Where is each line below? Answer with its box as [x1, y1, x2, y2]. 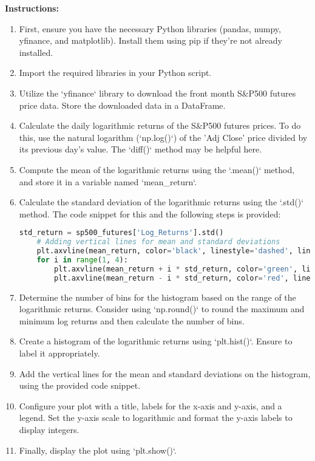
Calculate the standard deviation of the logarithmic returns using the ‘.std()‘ [19, 196, 304, 208]
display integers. [19, 423, 80, 435]
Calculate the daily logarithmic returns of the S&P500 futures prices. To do [19, 119, 301, 132]
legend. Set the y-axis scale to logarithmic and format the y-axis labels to [19, 411, 293, 424]
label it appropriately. [19, 346, 100, 359]
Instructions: [5, 2, 59, 14]
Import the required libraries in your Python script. [19, 66, 212, 79]
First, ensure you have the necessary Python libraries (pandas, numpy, [19, 22, 281, 35]
